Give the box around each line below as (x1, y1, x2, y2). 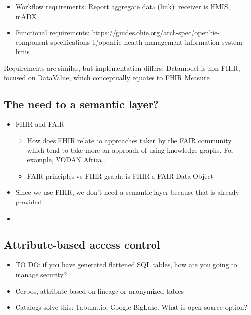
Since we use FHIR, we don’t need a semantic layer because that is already (15, 187, 239, 197)
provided (15, 196, 41, 206)
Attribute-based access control (4, 237, 160, 252)
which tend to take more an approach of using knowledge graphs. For (27, 145, 234, 155)
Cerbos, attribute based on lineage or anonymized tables (15, 285, 184, 296)
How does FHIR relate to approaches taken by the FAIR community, (27, 135, 233, 145)
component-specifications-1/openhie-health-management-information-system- (15, 37, 245, 47)
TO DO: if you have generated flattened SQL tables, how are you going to (15, 259, 237, 270)
